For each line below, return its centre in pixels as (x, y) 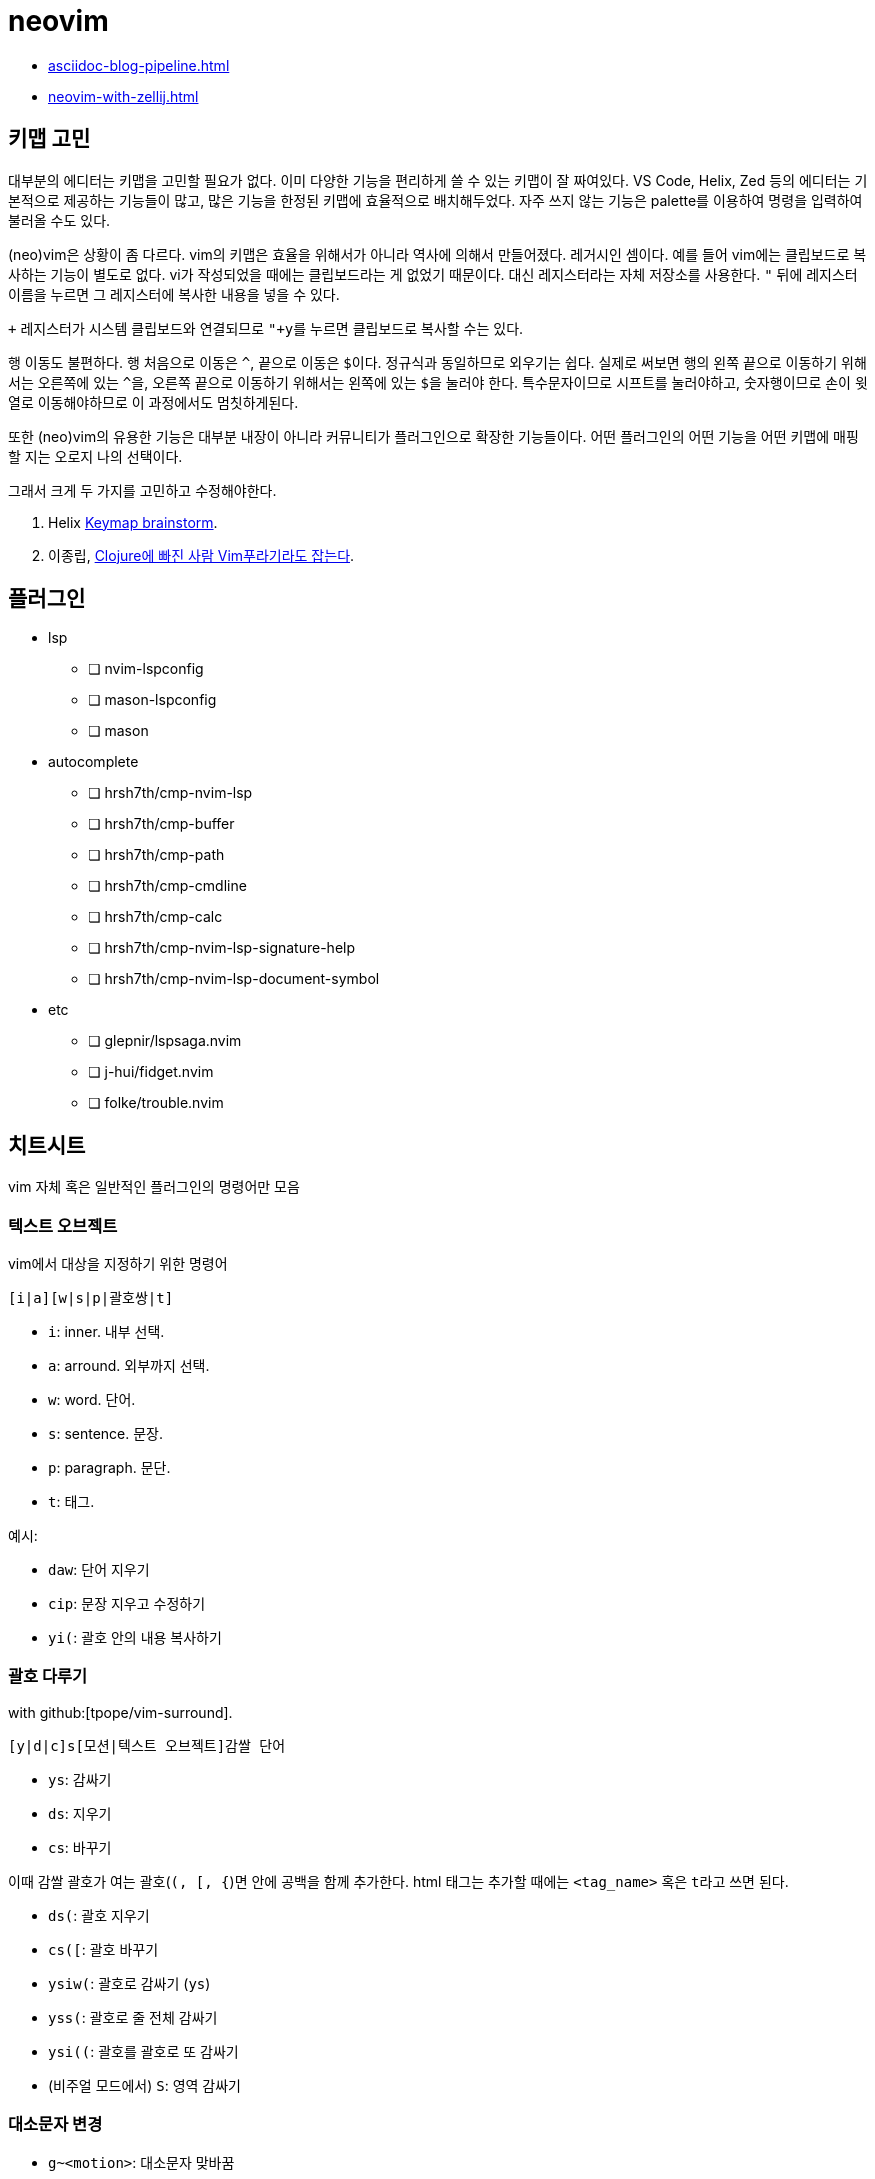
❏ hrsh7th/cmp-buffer (161, 824)
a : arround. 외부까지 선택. (129, 1366)
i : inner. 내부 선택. (106, 1332)
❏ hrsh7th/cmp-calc (155, 917)
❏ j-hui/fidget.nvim (151, 1072)
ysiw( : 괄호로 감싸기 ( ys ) (129, 1983)
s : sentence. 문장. (106, 1434)
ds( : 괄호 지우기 (99, 1915)
